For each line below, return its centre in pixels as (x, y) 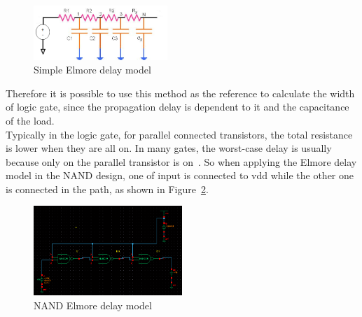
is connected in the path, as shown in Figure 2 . (107, 189)
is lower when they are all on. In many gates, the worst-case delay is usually (169, 148)
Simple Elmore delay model (92, 70)
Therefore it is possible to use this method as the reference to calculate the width (180, 93)
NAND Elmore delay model (93, 305)
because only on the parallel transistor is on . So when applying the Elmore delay (181, 161)
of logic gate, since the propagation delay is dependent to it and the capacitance (177, 107)
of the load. (30, 120)
